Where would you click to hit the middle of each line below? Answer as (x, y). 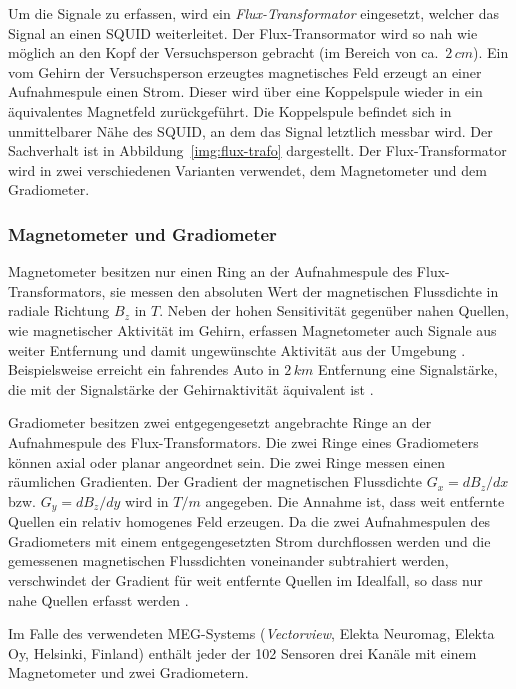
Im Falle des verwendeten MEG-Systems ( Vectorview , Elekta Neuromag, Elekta (251, 633)
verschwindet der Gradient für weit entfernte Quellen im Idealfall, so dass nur (245, 579)
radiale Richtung (59, 310)
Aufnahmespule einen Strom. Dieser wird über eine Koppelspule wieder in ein (245, 91)
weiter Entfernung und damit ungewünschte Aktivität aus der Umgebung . (237, 349)
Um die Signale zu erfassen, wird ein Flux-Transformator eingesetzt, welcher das (253, 13)
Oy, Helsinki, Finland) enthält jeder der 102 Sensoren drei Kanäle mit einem (242, 652)
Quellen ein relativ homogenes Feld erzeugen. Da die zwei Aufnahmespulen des (249, 521)
